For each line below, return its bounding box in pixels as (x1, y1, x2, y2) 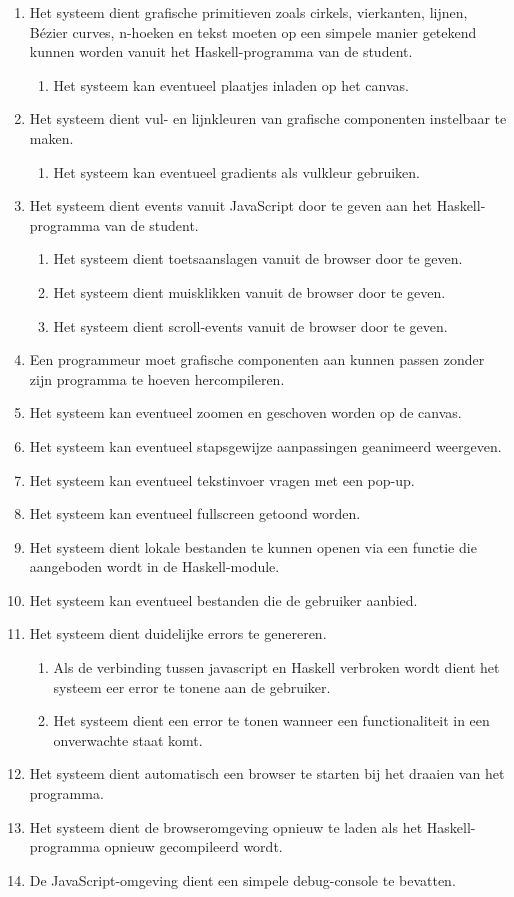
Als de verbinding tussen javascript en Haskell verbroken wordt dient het (53, 657, 500, 678)
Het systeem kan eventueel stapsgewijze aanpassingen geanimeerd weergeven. (29, 435, 502, 456)
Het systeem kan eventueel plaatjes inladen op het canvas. (53, 74, 409, 95)
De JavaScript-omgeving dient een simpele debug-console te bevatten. (29, 869, 456, 890)
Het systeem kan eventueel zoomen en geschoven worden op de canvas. (29, 402, 462, 423)
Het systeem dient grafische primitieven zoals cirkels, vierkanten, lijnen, (29, 2, 468, 22)
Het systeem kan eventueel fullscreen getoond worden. (29, 503, 361, 524)
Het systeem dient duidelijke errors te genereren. (29, 623, 327, 644)
